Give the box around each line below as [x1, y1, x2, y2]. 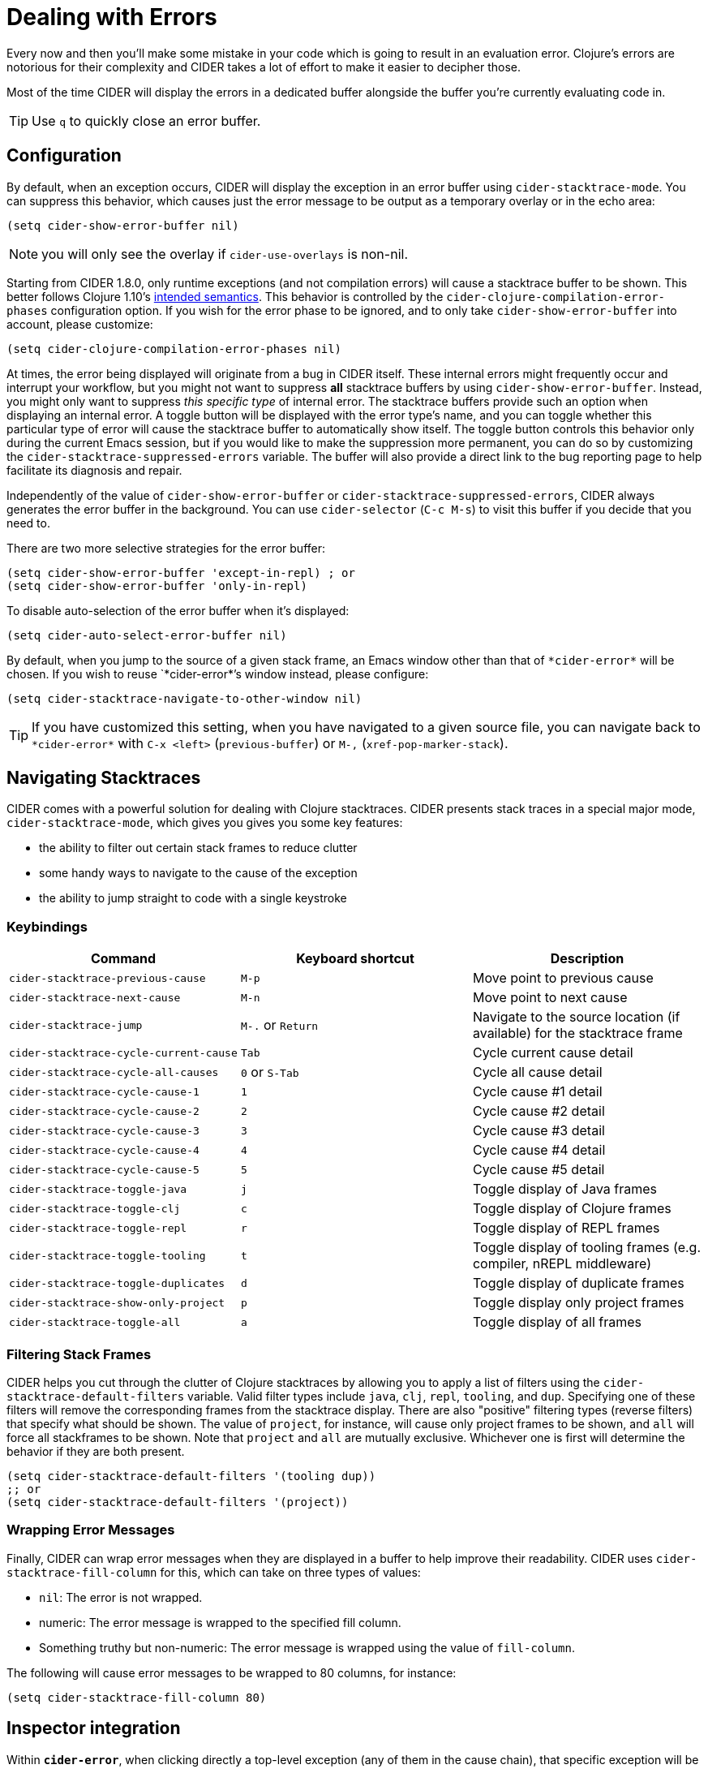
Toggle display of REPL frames [472, 1220, 660, 1237]
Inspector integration [6, 1718, 181, 1739]
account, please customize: [6, 316, 153, 331]
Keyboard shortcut [296, 950, 414, 967]
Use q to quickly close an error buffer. [32, 112, 261, 129]
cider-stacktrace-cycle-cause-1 [9, 1085, 200, 1098]
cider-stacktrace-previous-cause [9, 971, 206, 984]
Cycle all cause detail [472, 1064, 603, 1081]
